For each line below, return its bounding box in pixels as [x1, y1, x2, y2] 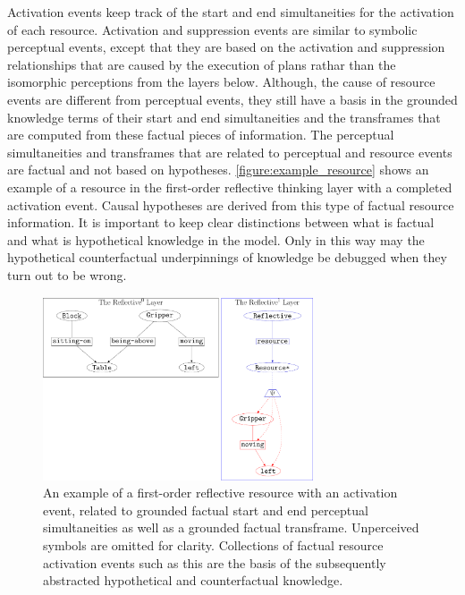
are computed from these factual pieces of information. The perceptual [7, 125, 394, 144]
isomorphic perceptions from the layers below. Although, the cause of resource [7, 72, 435, 91]
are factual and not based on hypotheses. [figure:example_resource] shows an [7, 160, 429, 179]
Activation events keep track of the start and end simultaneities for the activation [7, 3, 454, 21]
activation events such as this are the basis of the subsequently [43, 553, 386, 572]
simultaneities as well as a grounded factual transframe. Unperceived [43, 518, 419, 537]
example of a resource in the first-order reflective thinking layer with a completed [7, 177, 452, 196]
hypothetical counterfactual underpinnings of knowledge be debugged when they [7, 248, 447, 267]
